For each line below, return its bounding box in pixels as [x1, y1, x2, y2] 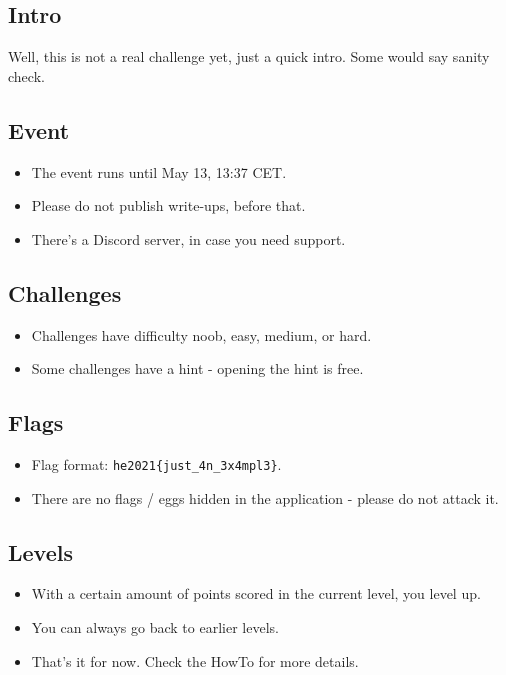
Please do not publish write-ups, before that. [31, 195, 306, 216]
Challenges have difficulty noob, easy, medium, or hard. [31, 324, 372, 345]
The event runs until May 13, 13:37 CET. [31, 161, 287, 182]
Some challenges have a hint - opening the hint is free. [31, 358, 364, 379]
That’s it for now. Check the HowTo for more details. [31, 650, 359, 671]
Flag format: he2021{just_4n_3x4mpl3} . [31, 453, 282, 474]
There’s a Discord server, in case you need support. [31, 228, 346, 249]
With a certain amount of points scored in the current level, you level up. [31, 583, 481, 604]
